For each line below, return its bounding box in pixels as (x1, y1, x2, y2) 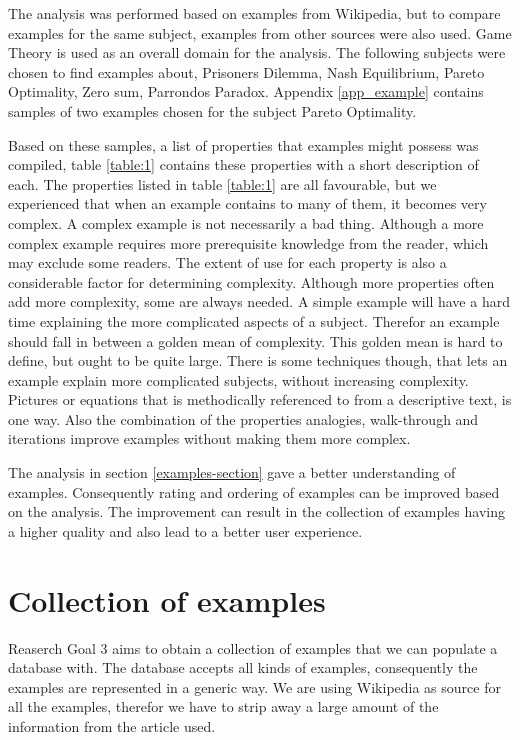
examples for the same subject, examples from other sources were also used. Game (8, 22, 512, 43)
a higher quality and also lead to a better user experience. (8, 520, 363, 541)
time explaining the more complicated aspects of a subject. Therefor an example (8, 310, 500, 331)
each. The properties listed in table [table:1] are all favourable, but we (8, 173, 437, 194)
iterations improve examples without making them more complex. (8, 428, 411, 449)
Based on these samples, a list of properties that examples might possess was (8, 134, 479, 155)
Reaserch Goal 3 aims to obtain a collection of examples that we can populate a (8, 637, 498, 658)
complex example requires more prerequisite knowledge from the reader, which (8, 232, 489, 253)
